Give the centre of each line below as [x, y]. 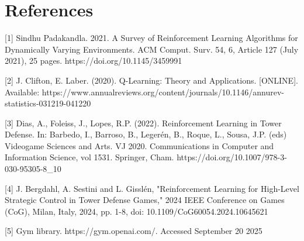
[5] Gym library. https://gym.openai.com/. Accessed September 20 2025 [134, 231]
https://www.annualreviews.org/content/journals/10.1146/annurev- [163, 92]
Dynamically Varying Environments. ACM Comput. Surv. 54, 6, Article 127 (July [152, 49]
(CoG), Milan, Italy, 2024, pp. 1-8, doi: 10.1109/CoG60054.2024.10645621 [137, 211]
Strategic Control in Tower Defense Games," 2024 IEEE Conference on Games [145, 200]
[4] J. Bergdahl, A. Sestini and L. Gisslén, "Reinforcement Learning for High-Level [152, 188]
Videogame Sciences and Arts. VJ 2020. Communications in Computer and [139, 145]
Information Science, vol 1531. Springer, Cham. [89, 157]
